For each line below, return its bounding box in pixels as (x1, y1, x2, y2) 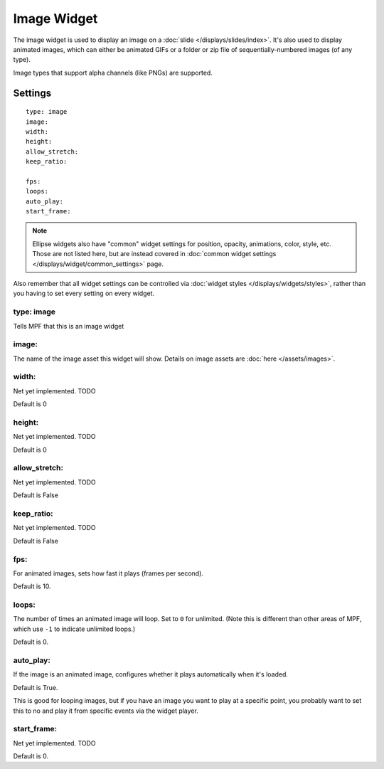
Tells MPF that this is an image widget (13, 322, 124, 330)
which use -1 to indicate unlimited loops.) (13, 625, 136, 633)
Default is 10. (13, 582, 51, 590)
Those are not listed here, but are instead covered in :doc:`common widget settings (32, 250, 277, 258)
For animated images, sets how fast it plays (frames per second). (13, 569, 204, 578)
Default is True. (13, 683, 58, 691)
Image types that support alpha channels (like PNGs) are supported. (13, 68, 213, 77)
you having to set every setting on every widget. (13, 289, 155, 298)
